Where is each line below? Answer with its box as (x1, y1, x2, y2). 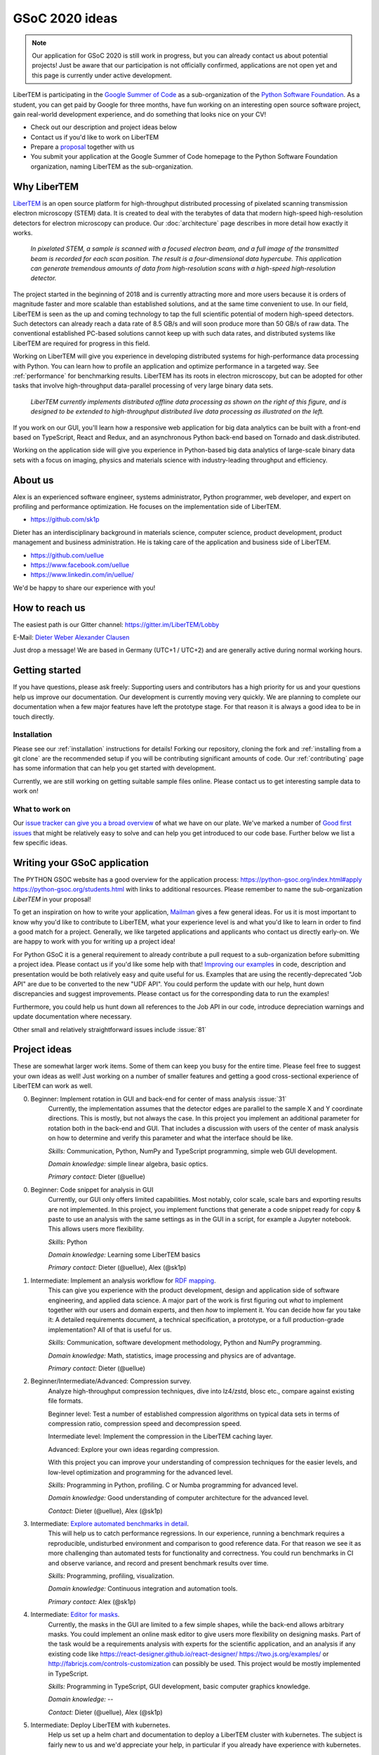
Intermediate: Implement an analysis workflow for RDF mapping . (30, 1276, 216, 1285)
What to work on (13, 804, 71, 814)
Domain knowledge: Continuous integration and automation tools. (48, 1584, 238, 1593)
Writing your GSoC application (13, 856, 149, 868)
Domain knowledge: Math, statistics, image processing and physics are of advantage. (48, 1351, 296, 1360)
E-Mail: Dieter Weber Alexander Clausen (13, 633, 130, 642)
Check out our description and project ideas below (30, 123, 178, 131)
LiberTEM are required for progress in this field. (13, 339, 150, 347)
